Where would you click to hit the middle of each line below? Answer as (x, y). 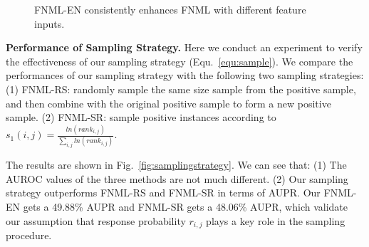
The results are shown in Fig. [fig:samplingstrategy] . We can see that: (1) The (176, 165)
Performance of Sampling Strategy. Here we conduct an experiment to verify (184, 47)
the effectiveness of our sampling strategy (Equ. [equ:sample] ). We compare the (180, 61)
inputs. (50, 23)
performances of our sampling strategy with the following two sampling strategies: (185, 75)
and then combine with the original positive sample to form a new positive (168, 103)
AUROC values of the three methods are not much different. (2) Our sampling (177, 178)
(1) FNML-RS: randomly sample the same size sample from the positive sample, (181, 89)
